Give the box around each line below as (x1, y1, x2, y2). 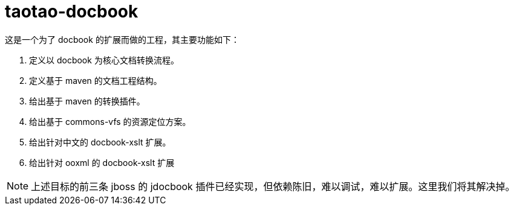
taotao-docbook (5, 1, 138, 22)
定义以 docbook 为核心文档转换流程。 (29, 54, 179, 65)
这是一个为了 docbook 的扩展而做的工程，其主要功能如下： (5, 34, 239, 45)
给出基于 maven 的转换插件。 (29, 95, 145, 106)
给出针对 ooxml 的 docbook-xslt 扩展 (29, 157, 175, 168)
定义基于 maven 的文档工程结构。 (29, 75, 162, 86)
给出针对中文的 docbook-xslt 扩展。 (29, 136, 171, 147)
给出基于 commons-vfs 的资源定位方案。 (29, 116, 191, 127)
